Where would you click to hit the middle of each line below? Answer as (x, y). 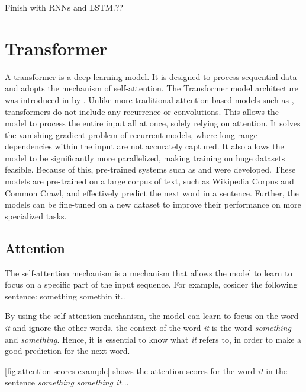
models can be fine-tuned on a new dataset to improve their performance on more (153, 204)
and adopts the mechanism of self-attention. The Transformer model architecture (152, 88)
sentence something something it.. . (67, 382)
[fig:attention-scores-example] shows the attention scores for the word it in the (146, 370)
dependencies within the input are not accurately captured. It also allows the (144, 146)
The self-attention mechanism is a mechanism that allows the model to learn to (149, 273)
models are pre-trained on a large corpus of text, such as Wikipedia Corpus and (149, 181)
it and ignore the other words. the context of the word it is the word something (148, 328)
